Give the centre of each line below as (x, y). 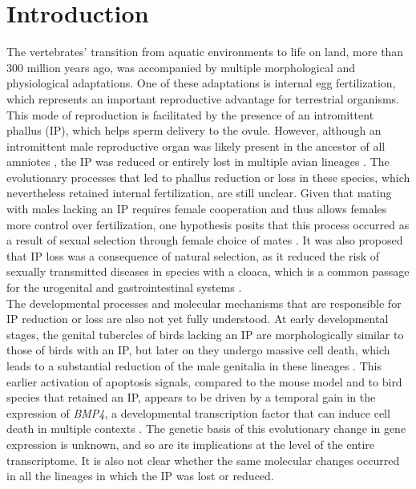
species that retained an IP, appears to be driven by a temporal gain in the (191, 397)
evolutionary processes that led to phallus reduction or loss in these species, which (208, 177)
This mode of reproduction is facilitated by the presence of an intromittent (190, 114)
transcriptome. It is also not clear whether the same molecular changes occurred (203, 460)
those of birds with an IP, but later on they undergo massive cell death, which (198, 350)
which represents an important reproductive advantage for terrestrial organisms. (203, 98)
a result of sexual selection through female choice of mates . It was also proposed (205, 240)
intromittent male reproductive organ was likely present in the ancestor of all (196, 145)
